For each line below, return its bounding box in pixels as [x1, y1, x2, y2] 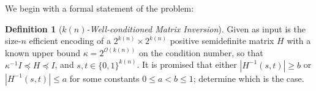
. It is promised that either [137, 58, 237, 71]
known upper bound [5, 46, 80, 59]
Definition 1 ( [5, 22, 62, 35]
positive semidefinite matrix [170, 34, 274, 47]
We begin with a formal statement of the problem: [5, 2, 194, 14]
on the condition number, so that [138, 46, 263, 59]
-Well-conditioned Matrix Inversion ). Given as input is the [86, 22, 306, 35]
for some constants [69, 71, 140, 84]
